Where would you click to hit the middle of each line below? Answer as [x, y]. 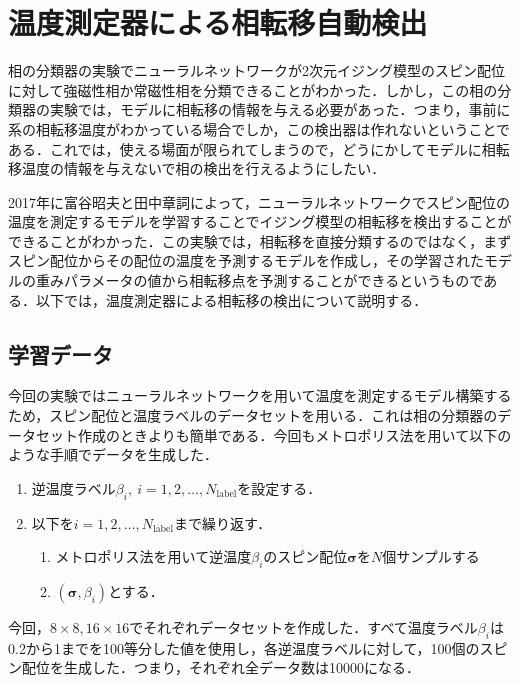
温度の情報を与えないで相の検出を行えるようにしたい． [203, 168]
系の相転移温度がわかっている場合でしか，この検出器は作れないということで [259, 128]
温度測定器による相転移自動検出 [218, 22]
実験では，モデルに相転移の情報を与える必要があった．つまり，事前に [280, 109]
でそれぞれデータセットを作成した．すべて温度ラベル [303, 627]
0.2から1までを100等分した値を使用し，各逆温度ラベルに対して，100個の [244, 647]
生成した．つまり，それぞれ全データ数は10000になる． [242, 667]
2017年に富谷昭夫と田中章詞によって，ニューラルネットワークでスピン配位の [259, 201]
